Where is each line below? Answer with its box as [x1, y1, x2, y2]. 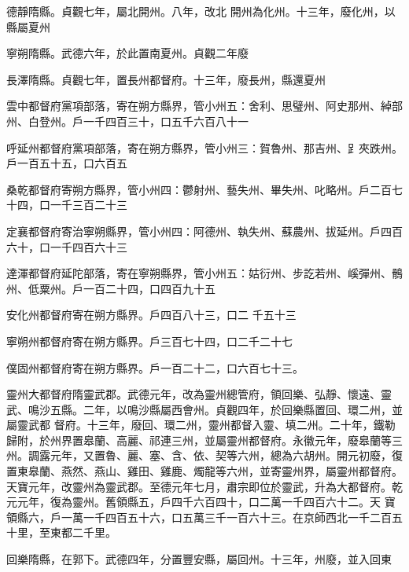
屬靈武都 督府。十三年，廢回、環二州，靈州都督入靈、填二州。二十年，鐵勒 [6, 416, 396, 433]
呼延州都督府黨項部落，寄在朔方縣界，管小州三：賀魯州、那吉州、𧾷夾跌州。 [6, 139, 403, 156]
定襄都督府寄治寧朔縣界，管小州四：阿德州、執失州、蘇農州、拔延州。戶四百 [6, 222, 403, 239]
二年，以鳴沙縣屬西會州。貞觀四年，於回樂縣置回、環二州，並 [83, 401, 403, 417]
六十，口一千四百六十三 [6, 238, 127, 255]
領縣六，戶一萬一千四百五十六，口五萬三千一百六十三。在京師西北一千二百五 [6, 508, 403, 525]
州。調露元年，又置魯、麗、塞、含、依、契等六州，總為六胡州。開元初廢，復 [6, 447, 403, 464]
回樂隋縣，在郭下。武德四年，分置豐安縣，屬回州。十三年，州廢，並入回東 [6, 551, 392, 567]
